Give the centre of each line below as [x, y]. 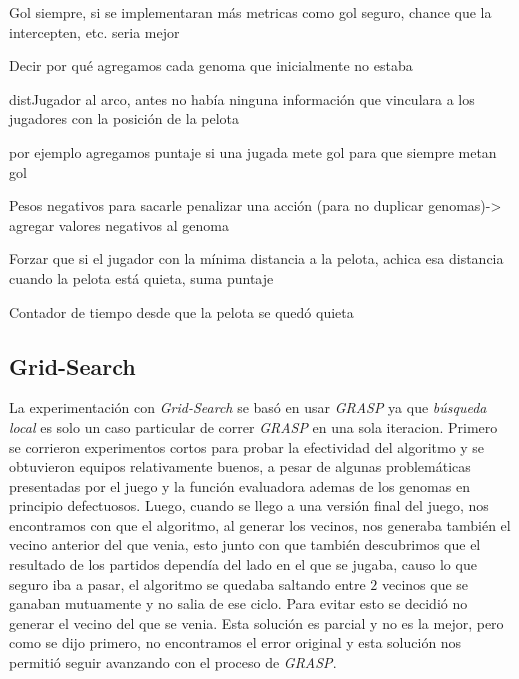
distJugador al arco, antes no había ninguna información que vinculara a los [242, 98]
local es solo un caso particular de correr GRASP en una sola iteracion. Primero [253, 426]
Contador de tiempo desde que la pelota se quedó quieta [181, 311]
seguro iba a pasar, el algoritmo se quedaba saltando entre [187, 583]
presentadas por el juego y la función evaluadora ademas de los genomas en [239, 485]
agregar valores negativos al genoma [119, 224]
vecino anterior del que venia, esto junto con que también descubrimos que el [245, 544]
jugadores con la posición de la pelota [124, 118]
